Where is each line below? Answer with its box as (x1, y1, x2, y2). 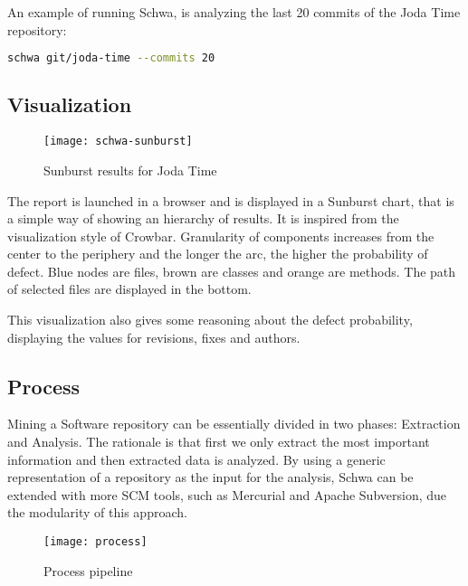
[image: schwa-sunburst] (43, 135, 193, 148)
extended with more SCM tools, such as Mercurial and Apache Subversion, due (7, 485, 447, 504)
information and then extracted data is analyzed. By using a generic (7, 449, 386, 468)
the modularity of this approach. (7, 503, 187, 522)
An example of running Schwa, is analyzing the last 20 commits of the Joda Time (7, 3, 461, 21)
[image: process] (43, 535, 148, 549)
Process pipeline (43, 561, 133, 580)
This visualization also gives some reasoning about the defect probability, (7, 310, 413, 329)
